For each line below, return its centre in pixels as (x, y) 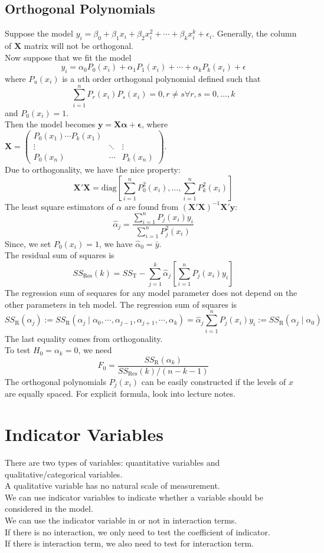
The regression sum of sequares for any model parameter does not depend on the (151, 293)
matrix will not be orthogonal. (79, 45)
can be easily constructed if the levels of (214, 381)
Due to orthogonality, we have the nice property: (93, 169)
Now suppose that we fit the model (68, 57)
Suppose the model (39, 33)
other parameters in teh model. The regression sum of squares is (121, 304)
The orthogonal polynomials (56, 381)
